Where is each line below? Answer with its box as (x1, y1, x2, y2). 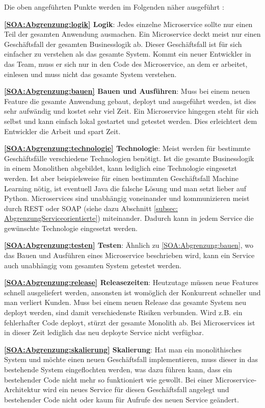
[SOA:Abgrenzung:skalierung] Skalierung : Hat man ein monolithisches (4, 344, 242, 354)
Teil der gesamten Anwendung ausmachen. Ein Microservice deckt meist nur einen (4, 29, 261, 39)
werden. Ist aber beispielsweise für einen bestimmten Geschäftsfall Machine (4, 172, 238, 183)
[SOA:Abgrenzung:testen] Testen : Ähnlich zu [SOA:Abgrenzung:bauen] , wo (4, 240, 254, 250)
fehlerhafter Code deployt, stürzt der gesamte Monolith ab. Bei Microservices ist (4, 317, 255, 327)
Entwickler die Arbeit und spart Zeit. (4, 125, 121, 136)
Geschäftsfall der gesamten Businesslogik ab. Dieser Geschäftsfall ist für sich (4, 38, 242, 49)
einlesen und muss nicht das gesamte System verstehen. (4, 68, 177, 79)
